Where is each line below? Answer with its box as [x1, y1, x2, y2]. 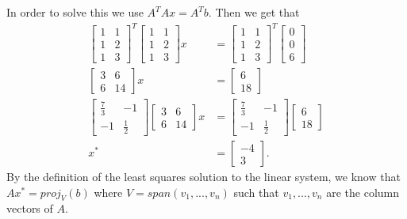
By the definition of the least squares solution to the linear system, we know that [6, 168, 401, 185]
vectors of [6, 200, 53, 217]
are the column [326, 183, 400, 200]
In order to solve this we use [6, 4, 144, 20]
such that [233, 183, 279, 200]
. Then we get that [208, 4, 300, 20]
